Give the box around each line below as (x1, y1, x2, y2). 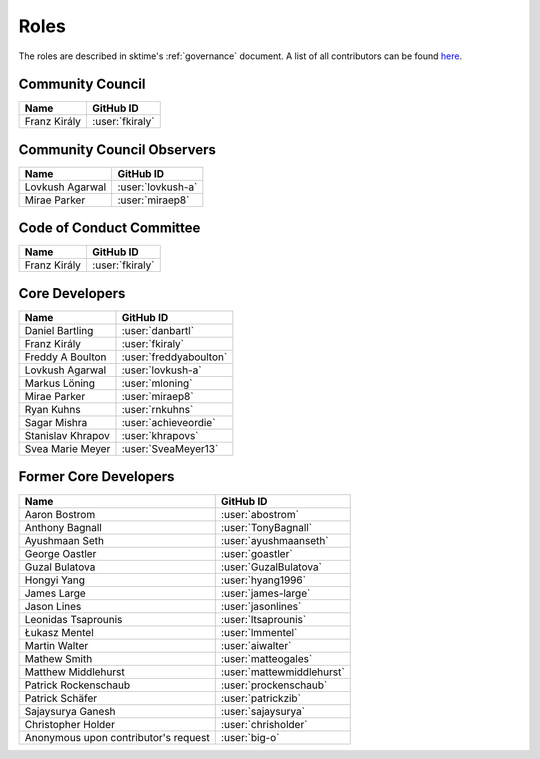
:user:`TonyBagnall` (220, 520, 313, 534)
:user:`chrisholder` (220, 717, 308, 731)
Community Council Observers (18, 141, 217, 158)
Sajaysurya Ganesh (24, 704, 116, 718)
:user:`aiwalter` (220, 638, 292, 652)
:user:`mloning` (121, 376, 193, 390)
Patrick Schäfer (24, 691, 98, 705)
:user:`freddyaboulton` (121, 350, 228, 364)
